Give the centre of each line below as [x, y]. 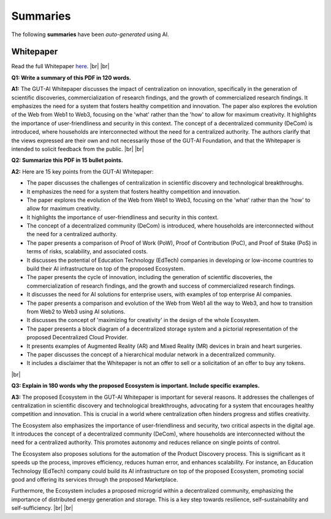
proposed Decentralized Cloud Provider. [77, 337]
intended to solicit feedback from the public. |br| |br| [78, 149]
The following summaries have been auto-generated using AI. [90, 34]
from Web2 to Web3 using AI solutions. [76, 312]
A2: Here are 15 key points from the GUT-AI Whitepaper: [82, 171]
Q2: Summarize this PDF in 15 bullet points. [67, 160]
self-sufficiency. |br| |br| [42, 508]
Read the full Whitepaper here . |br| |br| [60, 66]
